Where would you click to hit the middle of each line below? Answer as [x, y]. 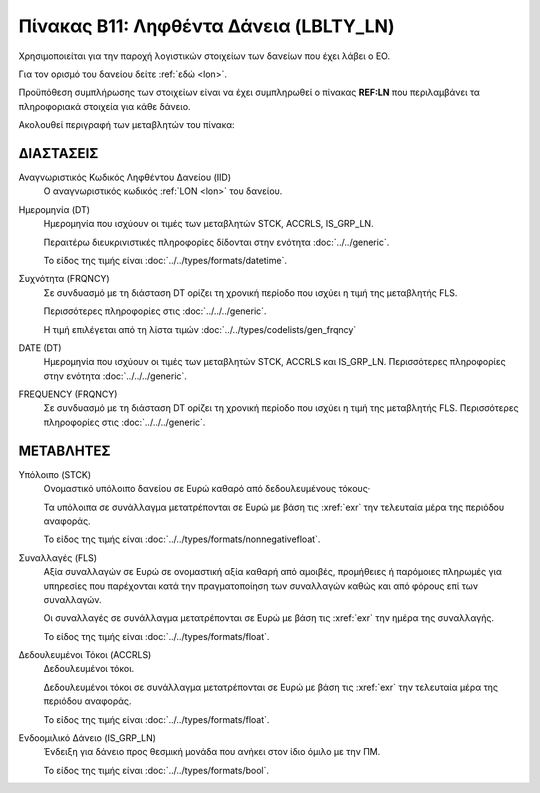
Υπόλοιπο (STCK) [55, 474]
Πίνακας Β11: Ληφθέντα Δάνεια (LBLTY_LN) [206, 26]
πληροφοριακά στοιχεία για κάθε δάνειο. [104, 106]
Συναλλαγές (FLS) [58, 557]
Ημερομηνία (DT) [54, 209]
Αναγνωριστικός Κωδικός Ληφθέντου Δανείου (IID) [125, 177]
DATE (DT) [40, 347]
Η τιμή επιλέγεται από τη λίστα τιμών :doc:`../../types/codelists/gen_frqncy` [200, 329]
